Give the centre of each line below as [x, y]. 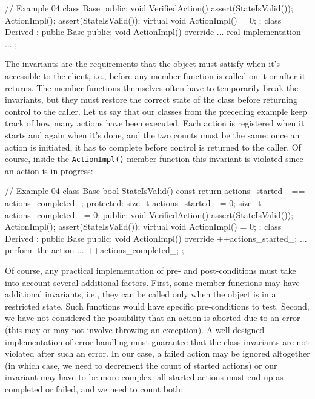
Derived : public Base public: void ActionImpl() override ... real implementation [153, 32]
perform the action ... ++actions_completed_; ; [94, 250]
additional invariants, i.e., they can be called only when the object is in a [141, 294]
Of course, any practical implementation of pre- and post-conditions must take [151, 270]
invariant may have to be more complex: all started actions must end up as [144, 377]
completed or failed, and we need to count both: [94, 388]
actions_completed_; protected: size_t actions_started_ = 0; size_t [133, 202]
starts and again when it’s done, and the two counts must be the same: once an [152, 135]
